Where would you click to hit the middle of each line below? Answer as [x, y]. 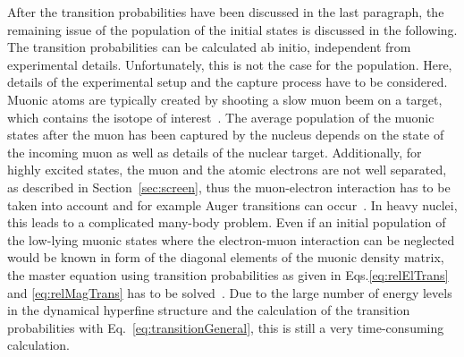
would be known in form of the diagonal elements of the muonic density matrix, [226, 257]
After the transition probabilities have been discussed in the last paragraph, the [226, 12]
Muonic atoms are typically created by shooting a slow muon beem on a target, [225, 99]
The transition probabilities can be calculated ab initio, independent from [209, 47]
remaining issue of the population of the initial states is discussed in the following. [232, 29]
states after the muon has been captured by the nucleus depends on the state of [226, 135]
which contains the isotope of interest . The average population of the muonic [221, 117]
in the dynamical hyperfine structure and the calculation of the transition [209, 310]
